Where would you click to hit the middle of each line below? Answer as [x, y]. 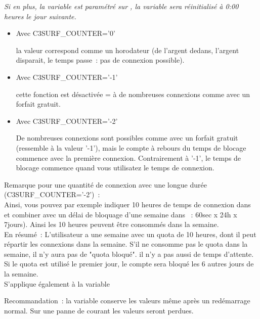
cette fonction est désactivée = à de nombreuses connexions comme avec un [133, 94]
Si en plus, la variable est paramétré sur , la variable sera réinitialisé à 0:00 [121, 6]
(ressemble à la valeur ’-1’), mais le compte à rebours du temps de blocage [131, 147]
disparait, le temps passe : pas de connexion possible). [100, 60]
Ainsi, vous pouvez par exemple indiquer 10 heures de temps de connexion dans [127, 204]
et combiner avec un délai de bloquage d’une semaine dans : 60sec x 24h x [121, 214]
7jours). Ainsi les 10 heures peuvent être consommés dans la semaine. [112, 224]
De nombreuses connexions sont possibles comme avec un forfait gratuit [127, 138]
